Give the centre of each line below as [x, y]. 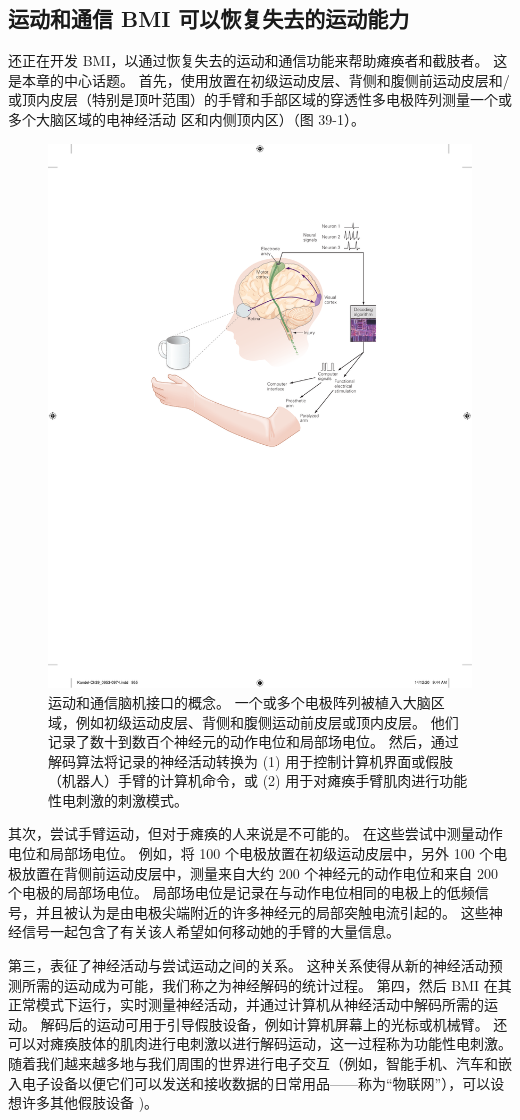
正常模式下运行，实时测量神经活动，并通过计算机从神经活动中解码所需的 [246, 1004]
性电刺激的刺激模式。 [118, 799]
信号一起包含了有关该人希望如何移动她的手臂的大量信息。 [210, 931]
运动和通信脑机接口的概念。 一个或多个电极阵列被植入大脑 [239, 701]
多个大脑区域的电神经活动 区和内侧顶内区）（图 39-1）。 [186, 118]
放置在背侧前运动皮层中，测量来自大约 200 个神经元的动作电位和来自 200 [259, 872]
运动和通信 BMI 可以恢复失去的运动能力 [209, 18]
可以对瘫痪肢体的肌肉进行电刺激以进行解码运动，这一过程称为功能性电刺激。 [260, 1043]
